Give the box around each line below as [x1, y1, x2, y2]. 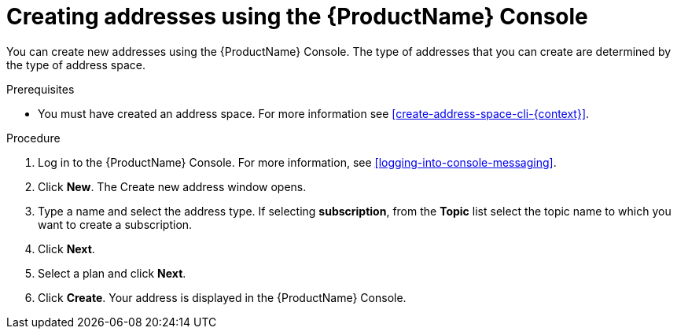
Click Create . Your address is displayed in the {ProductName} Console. [38, 290, 407, 304]
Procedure [6, 131, 61, 145]
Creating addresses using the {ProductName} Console [6, 3, 588, 30]
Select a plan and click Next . [38, 266, 186, 280]
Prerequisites [6, 82, 75, 96]
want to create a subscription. [38, 217, 193, 231]
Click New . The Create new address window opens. [38, 179, 307, 193]
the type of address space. [6, 57, 145, 72]
